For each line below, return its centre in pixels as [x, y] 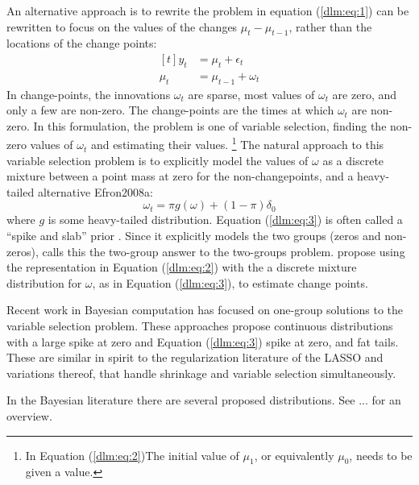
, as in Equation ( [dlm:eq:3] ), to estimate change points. [230, 282]
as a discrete [353, 160]
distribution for [44, 282]
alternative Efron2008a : [95, 191]
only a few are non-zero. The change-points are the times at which [170, 110]
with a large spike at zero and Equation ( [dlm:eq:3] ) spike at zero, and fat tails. [203, 341]
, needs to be [381, 455]
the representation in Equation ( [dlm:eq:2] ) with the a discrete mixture [182, 267]
